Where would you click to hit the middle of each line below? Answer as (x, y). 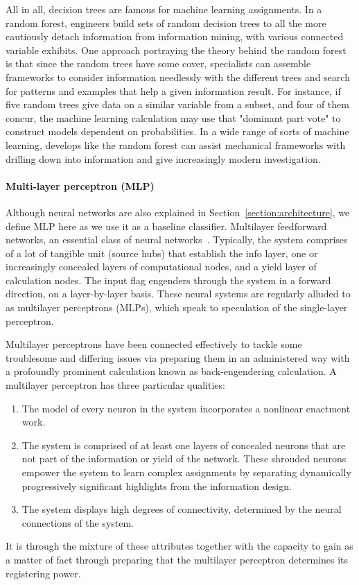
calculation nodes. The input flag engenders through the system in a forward (168, 280)
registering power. (43, 573)
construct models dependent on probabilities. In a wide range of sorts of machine (177, 131)
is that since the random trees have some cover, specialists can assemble (158, 63)
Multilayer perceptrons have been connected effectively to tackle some (154, 344)
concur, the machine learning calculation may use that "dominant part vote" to (173, 117)
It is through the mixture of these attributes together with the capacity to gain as (179, 546)
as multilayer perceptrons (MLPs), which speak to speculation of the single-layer (177, 307)
